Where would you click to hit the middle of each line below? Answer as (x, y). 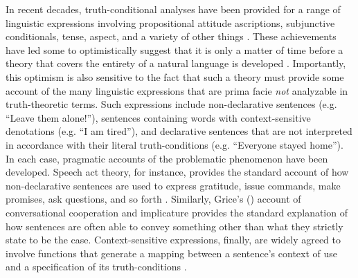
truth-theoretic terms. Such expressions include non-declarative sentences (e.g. (171, 104)
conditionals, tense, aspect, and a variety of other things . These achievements (171, 36)
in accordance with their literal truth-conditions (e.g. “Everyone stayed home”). (174, 144)
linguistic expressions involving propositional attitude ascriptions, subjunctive (170, 22)
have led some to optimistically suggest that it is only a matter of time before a (174, 49)
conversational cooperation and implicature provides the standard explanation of (177, 212)
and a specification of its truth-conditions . (96, 267)
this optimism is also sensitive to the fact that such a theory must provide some (175, 76)
